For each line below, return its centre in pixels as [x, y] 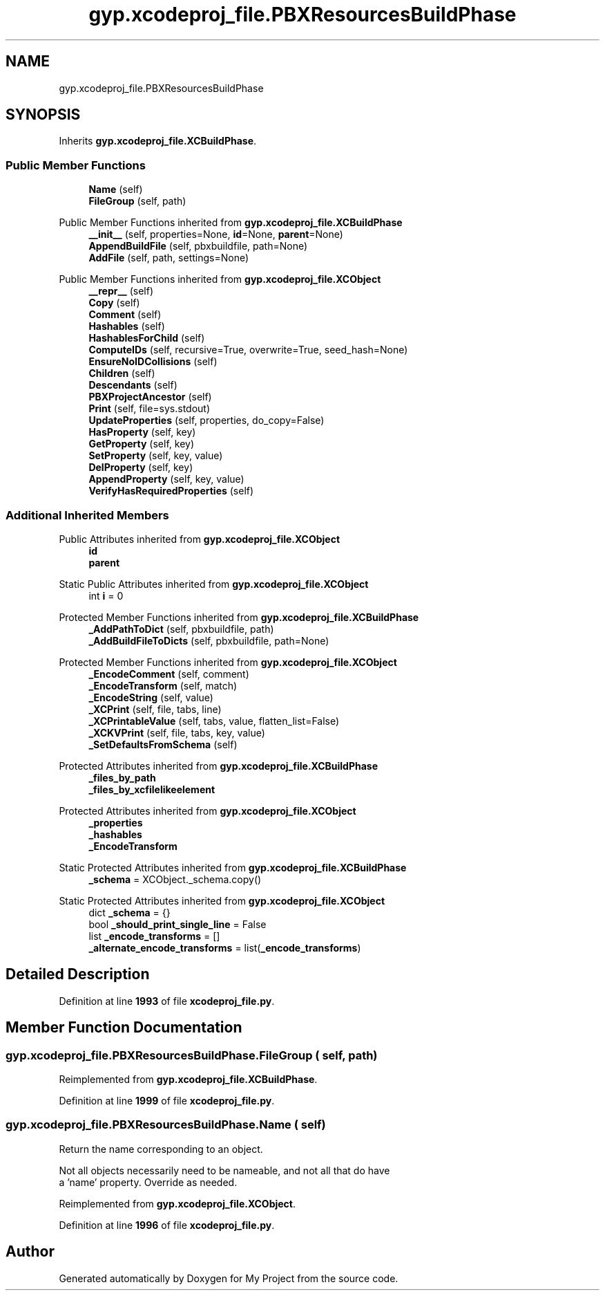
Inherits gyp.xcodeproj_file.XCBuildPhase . [158, 141]
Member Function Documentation [124, 1028]
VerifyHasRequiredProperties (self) [171, 491]
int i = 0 [106, 595]
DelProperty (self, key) [141, 468]
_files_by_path [122, 777]
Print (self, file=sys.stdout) [150, 409]
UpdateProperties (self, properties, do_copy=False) [207, 420]
